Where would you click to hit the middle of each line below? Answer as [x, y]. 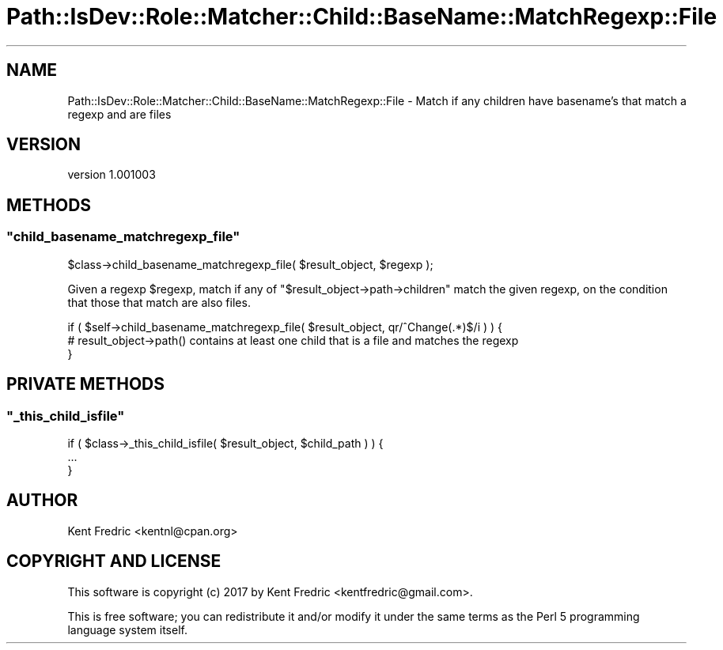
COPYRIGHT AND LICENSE [114, 561]
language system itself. [127, 629]
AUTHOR [42, 501]
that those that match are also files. [159, 302]
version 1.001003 [112, 175]
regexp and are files [119, 114]
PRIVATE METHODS [85, 384]
